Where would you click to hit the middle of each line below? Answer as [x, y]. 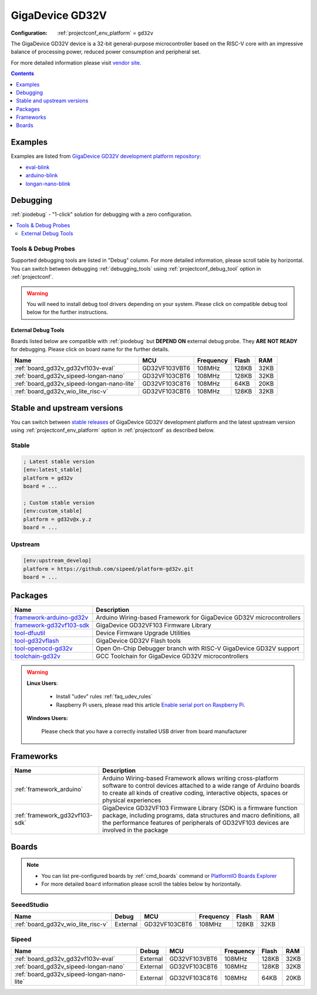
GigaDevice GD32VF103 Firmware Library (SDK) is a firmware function [200, 808]
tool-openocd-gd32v [43, 648]
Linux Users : [42, 683]
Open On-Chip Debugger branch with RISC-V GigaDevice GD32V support [198, 648]
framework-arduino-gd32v [51, 618]
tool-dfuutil [30, 633]
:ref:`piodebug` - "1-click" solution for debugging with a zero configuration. [102, 214]
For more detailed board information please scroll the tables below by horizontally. [141, 884]
